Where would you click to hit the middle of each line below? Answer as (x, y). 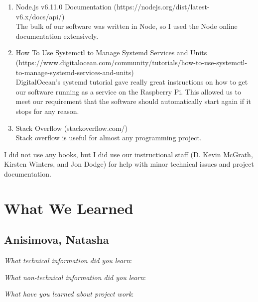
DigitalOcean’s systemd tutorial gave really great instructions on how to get (132, 82)
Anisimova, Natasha (57, 240)
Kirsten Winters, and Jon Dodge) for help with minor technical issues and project (129, 164)
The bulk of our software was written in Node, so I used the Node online (127, 26)
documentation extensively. (57, 36)
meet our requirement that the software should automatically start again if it (133, 101)
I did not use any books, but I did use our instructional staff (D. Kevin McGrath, (129, 154)
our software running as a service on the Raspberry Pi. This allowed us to (128, 91)
